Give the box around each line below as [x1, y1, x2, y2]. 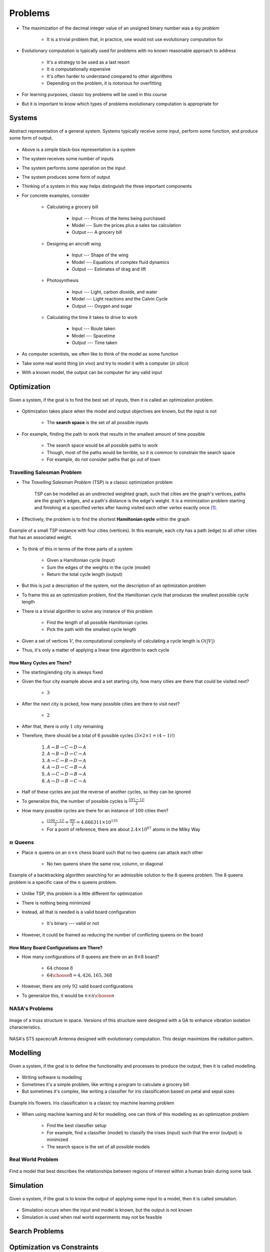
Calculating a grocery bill [46, 204, 98, 210]
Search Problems [9, 1227, 64, 1235]
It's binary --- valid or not [46, 920, 99, 926]
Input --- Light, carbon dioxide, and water [71, 288, 157, 295]
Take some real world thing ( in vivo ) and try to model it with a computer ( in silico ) [21, 360, 189, 366]
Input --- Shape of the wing [71, 252, 128, 258]
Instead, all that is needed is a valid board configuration [21, 909, 136, 915]
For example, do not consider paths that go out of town [46, 456, 160, 462]
